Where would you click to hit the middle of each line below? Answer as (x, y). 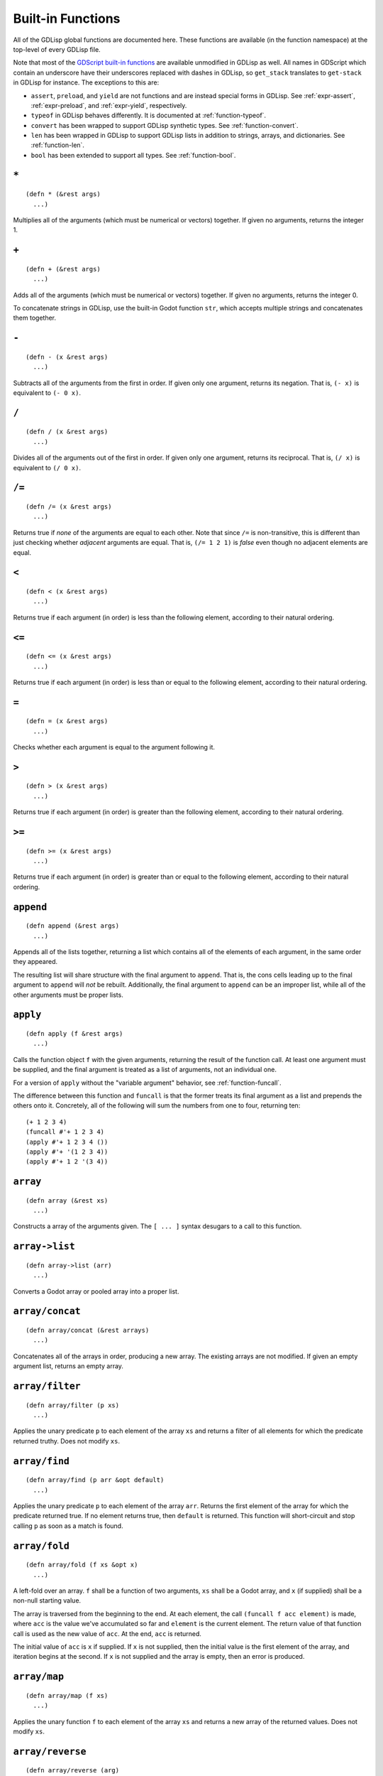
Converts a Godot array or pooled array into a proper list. (96, 1291)
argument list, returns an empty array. (68, 1366)
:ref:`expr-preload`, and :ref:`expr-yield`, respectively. (109, 105)
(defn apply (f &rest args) (74, 1034)
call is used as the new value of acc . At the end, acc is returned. (107, 1633)
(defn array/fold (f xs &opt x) (82, 1565)
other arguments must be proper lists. (68, 995)
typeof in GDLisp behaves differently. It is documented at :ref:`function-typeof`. (148, 115)
